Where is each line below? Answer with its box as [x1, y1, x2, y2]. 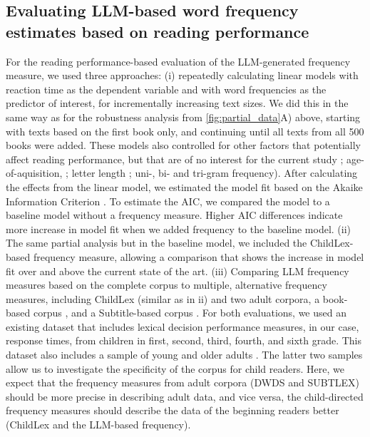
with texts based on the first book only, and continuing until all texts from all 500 [6, 123, 364, 138]
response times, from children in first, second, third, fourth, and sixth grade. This [6, 333, 362, 348]
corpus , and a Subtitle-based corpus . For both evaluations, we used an [33, 305, 346, 320]
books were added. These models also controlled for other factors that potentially [6, 138, 361, 153]
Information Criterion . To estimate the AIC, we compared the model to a [6, 193, 330, 208]
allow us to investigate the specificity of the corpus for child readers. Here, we [6, 361, 344, 376]
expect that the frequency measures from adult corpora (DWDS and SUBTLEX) [6, 375, 360, 390]
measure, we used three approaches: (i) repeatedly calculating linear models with [6, 68, 359, 83]
